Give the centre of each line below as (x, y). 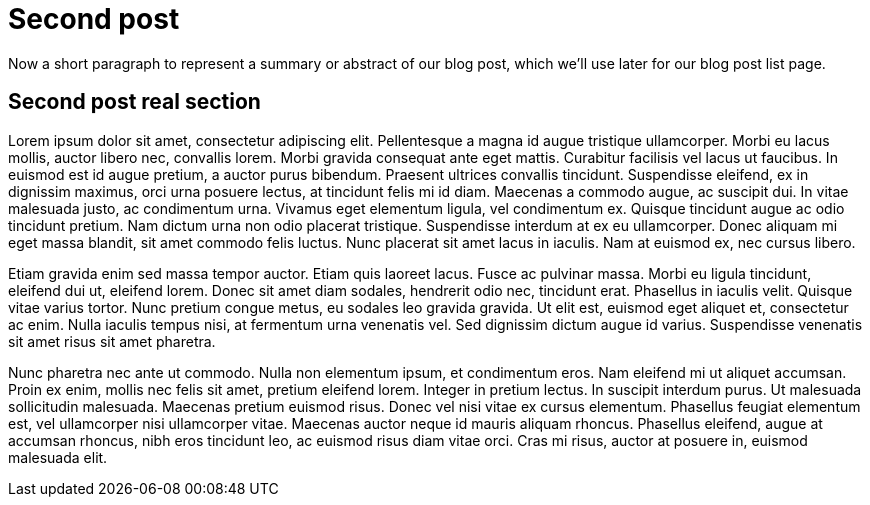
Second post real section (134, 102)
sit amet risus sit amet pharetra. (112, 341)
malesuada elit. (58, 457)
